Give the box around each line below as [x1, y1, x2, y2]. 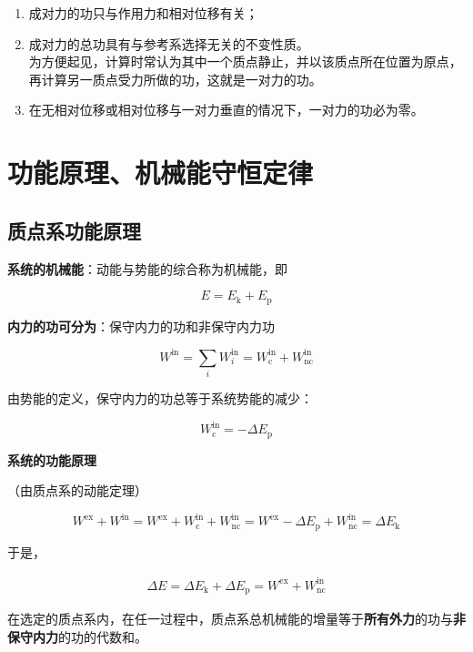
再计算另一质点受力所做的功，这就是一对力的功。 [28, 69, 322, 88]
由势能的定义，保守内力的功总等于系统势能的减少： [7, 389, 313, 408]
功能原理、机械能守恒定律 [7, 154, 314, 191]
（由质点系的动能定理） [7, 481, 147, 500]
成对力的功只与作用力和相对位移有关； [28, 4, 258, 22]
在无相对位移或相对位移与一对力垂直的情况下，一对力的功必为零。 [28, 100, 424, 119]
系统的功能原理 [7, 450, 96, 469]
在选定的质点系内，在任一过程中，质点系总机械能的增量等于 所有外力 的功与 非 [7, 609, 466, 628]
